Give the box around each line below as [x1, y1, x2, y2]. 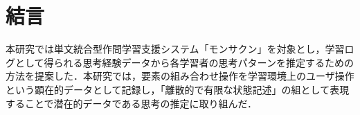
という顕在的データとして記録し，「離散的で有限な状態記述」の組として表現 [6, 82, 350, 96]
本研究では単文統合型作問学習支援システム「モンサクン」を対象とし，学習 [6, 42, 345, 56]
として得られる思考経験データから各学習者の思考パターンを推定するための [15, 55, 354, 69]
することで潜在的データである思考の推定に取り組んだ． [6, 96, 258, 110]
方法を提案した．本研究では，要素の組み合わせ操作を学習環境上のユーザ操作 [6, 69, 354, 83]
